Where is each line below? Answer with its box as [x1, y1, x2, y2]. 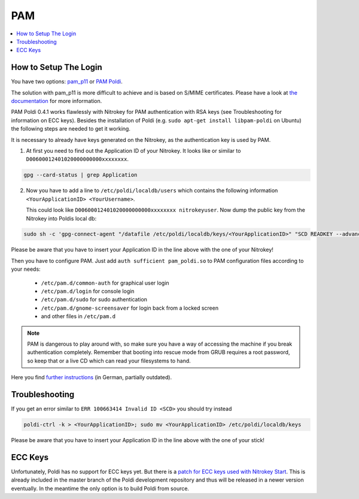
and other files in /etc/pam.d [41, 313, 116, 320]
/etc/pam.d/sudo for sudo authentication [41, 296, 148, 303]
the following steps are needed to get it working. [11, 125, 131, 132]
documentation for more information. [11, 98, 102, 105]
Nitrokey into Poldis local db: [26, 214, 97, 222]
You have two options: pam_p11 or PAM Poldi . [11, 78, 123, 85]
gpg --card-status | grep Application [23, 171, 138, 179]
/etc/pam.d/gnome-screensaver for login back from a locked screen [41, 304, 218, 312]
